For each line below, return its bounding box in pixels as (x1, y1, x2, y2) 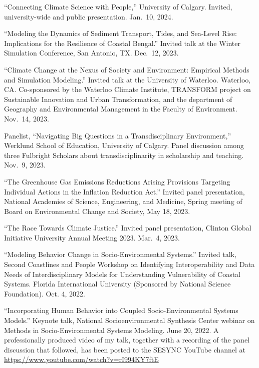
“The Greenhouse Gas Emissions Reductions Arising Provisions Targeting (4, 176, 230, 186)
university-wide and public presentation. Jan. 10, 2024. (4, 11, 173, 21)
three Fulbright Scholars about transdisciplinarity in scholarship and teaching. (4, 149, 244, 160)
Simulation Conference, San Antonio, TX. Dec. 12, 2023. (4, 47, 179, 58)
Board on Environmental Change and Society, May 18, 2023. (4, 205, 190, 216)
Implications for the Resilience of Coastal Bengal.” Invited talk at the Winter (4, 37, 241, 48)
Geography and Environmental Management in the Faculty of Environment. (4, 103, 237, 114)
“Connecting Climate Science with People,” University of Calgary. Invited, (4, 1, 232, 11)
